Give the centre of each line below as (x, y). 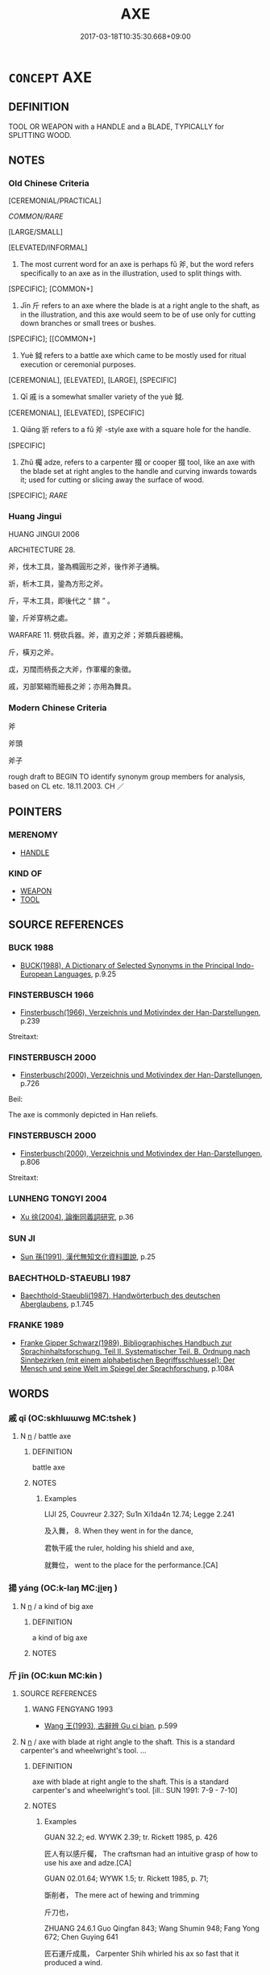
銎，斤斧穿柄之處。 (40, 617)
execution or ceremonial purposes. (78, 364)
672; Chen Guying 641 (81, 1937)
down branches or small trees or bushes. (88, 323)
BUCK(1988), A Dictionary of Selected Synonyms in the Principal (127, 965)
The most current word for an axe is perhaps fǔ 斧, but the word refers (137, 264)
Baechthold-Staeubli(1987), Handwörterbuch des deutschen (120, 1295)
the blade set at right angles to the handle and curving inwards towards (138, 472)
